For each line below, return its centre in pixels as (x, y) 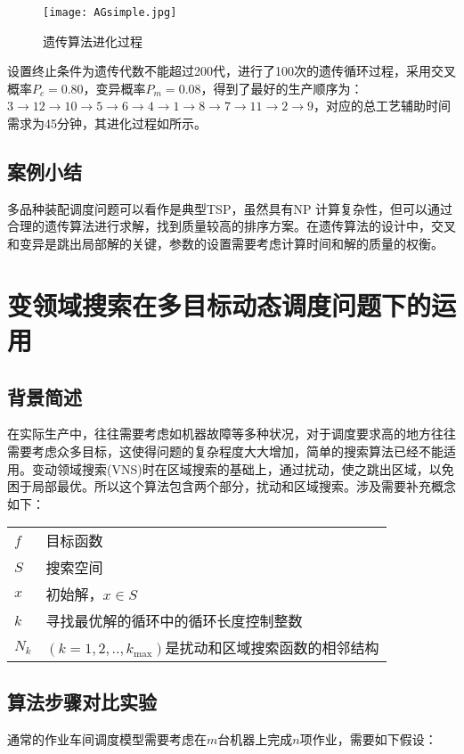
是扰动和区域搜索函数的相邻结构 (272, 648)
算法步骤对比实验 (82, 701)
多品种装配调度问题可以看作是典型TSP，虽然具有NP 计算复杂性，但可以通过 (230, 208)
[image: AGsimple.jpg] (110, 12)
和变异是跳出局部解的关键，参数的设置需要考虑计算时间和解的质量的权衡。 (225, 244)
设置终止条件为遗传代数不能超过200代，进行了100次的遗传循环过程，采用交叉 (232, 71)
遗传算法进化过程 (93, 41)
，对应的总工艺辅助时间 (383, 106)
